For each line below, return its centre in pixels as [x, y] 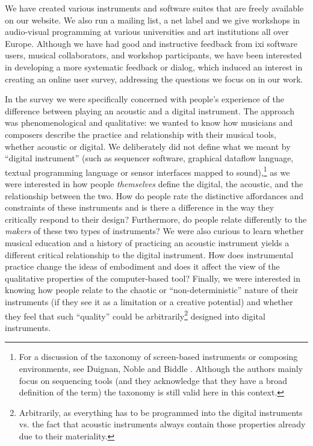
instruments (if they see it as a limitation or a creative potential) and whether [149, 301]
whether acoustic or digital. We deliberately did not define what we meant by [148, 146]
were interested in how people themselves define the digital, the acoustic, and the [154, 183]
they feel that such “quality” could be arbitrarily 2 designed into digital [135, 315]
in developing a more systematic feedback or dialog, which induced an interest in [154, 67]
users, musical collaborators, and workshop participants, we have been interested [153, 55]
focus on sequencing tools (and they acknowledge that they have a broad [153, 380]
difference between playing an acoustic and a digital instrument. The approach [150, 110]
